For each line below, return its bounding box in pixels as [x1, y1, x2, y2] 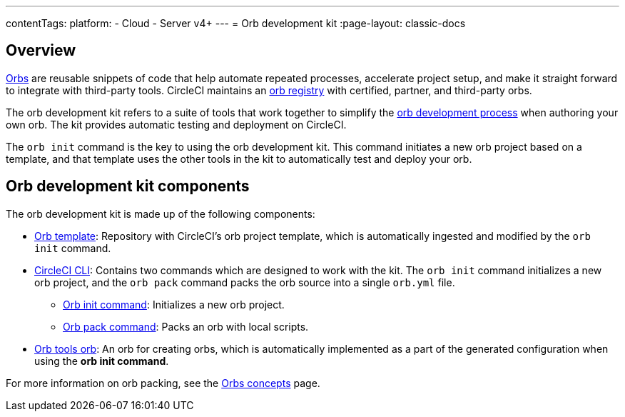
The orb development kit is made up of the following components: [6, 207, 315, 220]
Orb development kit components [6, 177, 250, 196]
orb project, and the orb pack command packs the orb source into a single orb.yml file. [34, 276, 455, 288]
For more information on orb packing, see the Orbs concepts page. [6, 376, 320, 389]
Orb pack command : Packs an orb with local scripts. [63, 320, 309, 333]
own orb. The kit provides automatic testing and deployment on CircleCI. [6, 118, 347, 131]
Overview [6, 41, 76, 60]
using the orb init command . [34, 354, 169, 367]
